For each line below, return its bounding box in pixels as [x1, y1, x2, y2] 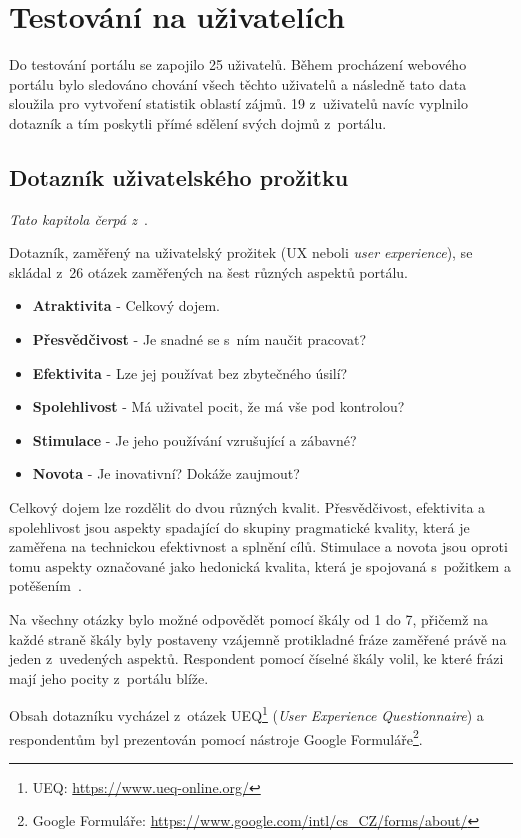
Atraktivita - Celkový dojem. [32, 295, 221, 316]
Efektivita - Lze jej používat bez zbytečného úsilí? [32, 362, 348, 383]
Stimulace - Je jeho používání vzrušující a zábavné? [32, 429, 357, 450]
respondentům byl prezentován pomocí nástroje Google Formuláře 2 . [9, 725, 423, 749]
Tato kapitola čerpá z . [9, 208, 148, 229]
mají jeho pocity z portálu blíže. [9, 667, 209, 688]
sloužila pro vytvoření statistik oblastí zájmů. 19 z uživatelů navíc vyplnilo [9, 93, 468, 114]
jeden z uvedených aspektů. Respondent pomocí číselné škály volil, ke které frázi [9, 648, 504, 669]
